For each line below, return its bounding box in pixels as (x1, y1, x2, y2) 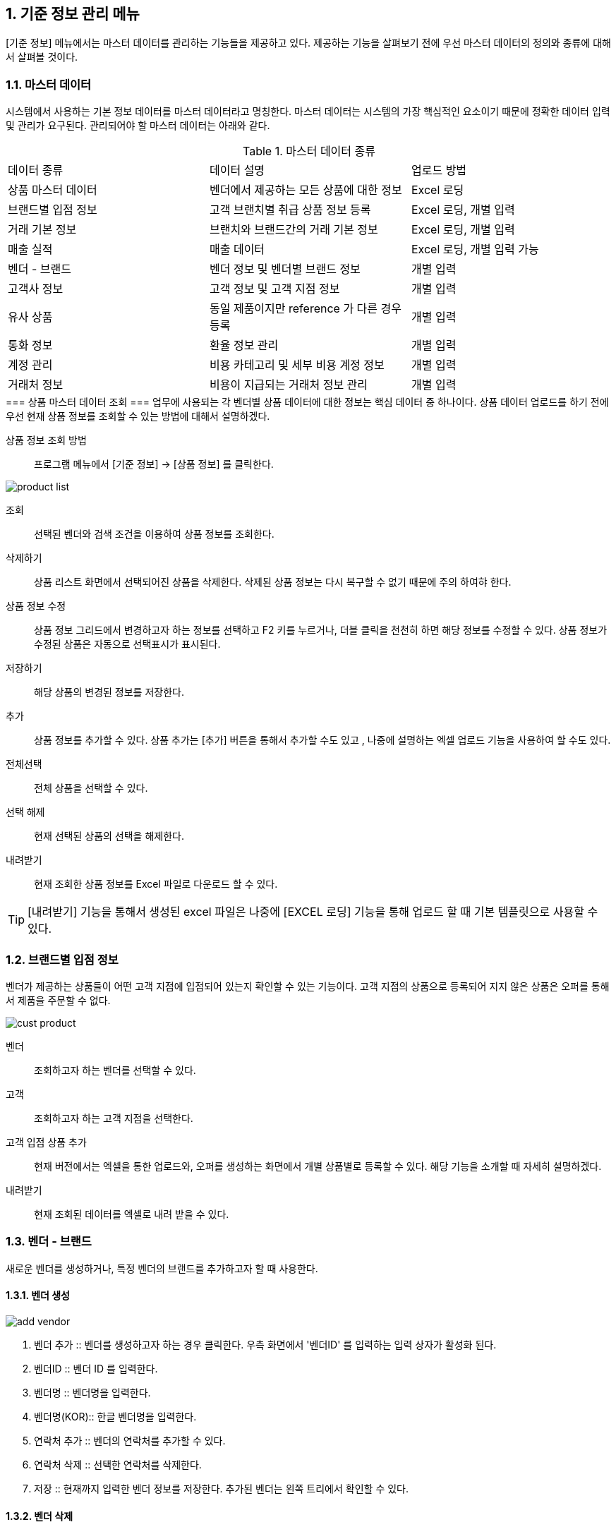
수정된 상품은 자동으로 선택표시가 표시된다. (34, 638, 221, 651)
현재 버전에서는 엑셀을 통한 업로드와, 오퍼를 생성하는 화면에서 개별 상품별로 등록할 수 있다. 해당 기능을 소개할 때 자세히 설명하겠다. (34, 1159, 602, 1172)
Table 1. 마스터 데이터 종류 (242, 144, 376, 159)
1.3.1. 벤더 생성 (6, 1289, 70, 1302)
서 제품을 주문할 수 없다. (6, 994, 111, 1006)
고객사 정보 (8, 282, 64, 296)
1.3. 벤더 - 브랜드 (6, 1234, 92, 1249)
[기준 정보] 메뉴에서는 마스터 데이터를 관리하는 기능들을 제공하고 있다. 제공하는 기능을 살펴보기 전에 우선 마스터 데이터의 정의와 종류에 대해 (6, 37, 611, 49)
